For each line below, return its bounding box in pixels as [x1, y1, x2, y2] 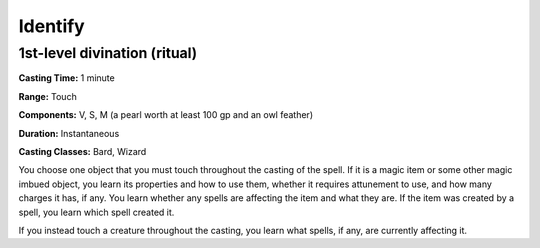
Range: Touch [18, 90, 77, 102]
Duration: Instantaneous [18, 127, 120, 139]
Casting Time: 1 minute [18, 72, 115, 84]
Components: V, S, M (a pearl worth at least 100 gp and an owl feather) [18, 109, 314, 121]
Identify [18, 15, 85, 37]
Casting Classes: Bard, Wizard [18, 145, 147, 157]
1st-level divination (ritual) [18, 44, 198, 62]
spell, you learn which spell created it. [18, 206, 175, 218]
